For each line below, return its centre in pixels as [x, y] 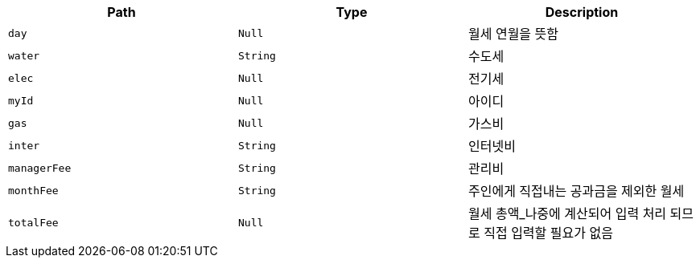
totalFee [33, 222]
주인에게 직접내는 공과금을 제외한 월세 [576, 191]
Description [582, 12]
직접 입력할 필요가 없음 [548, 233]
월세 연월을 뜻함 [513, 34]
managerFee [40, 168]
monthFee [33, 190]
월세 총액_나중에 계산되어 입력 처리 [567, 213]
